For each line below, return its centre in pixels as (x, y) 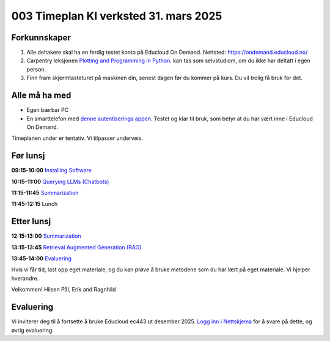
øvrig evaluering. (33, 330)
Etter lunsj (31, 222)
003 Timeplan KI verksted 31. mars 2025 (117, 16)
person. (36, 69)
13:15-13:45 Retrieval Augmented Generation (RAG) (76, 247)
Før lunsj (28, 156)
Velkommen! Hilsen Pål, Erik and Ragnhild (64, 290)
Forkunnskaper (41, 38)
